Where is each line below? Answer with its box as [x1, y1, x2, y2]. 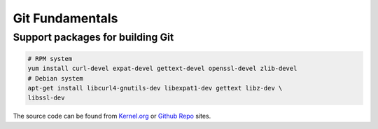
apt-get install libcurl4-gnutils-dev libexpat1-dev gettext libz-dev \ [27, 84, 283, 92]
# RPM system [27, 55, 73, 62]
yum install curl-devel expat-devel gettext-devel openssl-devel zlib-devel [27, 64, 297, 73]
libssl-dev [27, 94, 65, 102]
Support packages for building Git [13, 31, 174, 43]
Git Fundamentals [13, 11, 118, 26]
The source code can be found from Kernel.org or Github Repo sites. [13, 112, 211, 121]
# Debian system [27, 74, 84, 82]
